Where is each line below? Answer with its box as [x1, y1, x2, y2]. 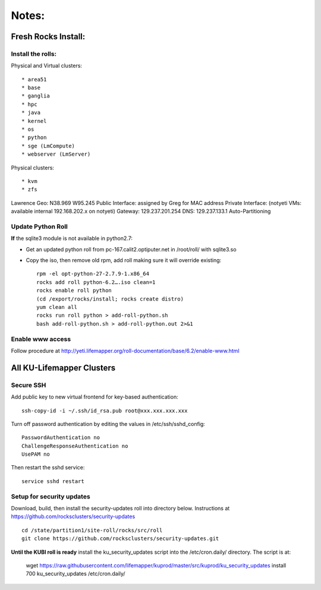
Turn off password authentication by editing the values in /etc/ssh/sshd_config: [11, 420, 205, 427]
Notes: [11, 9, 45, 22]
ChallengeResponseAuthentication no [21, 443, 128, 449]
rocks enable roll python [36, 287, 112, 294]
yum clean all [36, 304, 77, 311]
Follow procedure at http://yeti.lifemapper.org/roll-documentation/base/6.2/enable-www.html [11, 347, 240, 354]
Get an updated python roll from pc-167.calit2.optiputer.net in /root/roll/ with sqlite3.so [26, 245, 237, 253]
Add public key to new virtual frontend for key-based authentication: [11, 393, 178, 400]
